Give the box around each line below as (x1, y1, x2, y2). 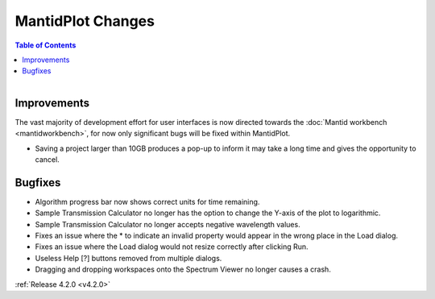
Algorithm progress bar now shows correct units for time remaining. (35, 197, 260, 206)
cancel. (35, 154, 60, 164)
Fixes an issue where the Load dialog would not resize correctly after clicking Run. (35, 242, 309, 251)
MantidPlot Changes (14, 12, 155, 30)
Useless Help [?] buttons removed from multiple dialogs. (35, 253, 222, 263)
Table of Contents (14, 40, 77, 50)
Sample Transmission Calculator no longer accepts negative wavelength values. (35, 219, 301, 229)
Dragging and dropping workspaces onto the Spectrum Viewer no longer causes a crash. (35, 264, 332, 274)
